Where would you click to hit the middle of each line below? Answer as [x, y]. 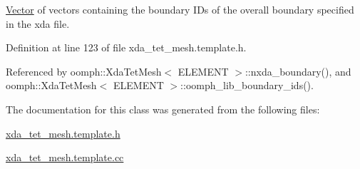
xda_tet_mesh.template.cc [65, 157]
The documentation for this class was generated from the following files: [163, 109]
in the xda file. [38, 23]
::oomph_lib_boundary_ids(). [247, 85]
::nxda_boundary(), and [298, 71]
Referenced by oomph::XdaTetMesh [84, 71]
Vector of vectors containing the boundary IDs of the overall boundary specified [180, 9]
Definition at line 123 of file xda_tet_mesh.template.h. [126, 47]
